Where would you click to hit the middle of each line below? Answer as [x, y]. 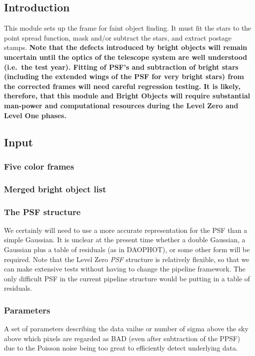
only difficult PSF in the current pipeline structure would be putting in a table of [127, 278]
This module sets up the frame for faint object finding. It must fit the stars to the [128, 28]
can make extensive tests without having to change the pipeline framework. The [125, 269]
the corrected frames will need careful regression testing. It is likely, [122, 86]
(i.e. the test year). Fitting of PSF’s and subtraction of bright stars [121, 67]
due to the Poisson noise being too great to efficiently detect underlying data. [121, 348]
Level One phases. [35, 115]
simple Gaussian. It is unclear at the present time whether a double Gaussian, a [125, 240]
